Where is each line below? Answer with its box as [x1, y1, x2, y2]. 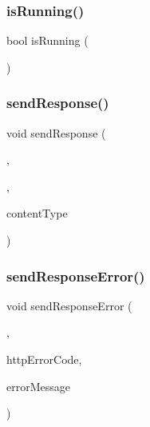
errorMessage [6, 377, 70, 394]
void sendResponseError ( [6, 297, 132, 313]
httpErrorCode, [6, 351, 82, 367]
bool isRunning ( [6, 32, 89, 49]
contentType [6, 205, 68, 221]
